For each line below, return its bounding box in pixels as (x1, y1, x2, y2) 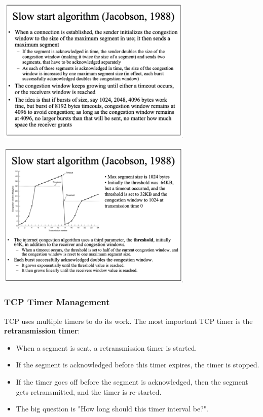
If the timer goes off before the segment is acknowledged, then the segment (16, 377, 248, 387)
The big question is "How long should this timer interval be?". (16, 403, 208, 414)
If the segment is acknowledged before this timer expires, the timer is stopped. (16, 359, 259, 370)
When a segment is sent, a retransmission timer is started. (16, 342, 197, 353)
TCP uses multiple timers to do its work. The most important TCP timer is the (4, 315, 253, 326)
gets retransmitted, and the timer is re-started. (16, 386, 162, 397)
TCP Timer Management (4, 296, 110, 308)
